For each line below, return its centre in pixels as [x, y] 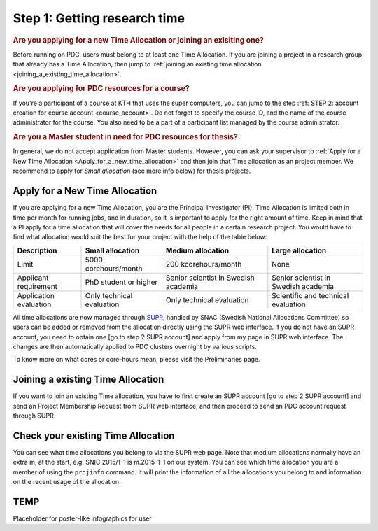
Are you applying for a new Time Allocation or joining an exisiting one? [138, 40]
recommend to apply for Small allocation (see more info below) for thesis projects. [132, 171]
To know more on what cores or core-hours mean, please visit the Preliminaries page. [136, 360]
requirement [37, 286]
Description [37, 250]
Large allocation [299, 250]
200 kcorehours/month [204, 264]
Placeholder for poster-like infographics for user [82, 518]
